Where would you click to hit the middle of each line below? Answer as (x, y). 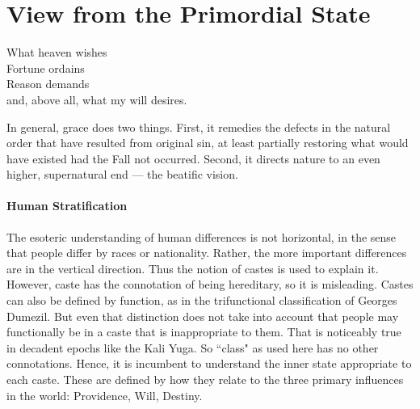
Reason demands (48, 84)
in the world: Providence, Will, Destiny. (105, 395)
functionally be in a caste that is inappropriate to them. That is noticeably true (204, 332)
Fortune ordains (46, 67)
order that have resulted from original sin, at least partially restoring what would (208, 143)
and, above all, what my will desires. (97, 99)
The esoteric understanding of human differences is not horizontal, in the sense (202, 236)
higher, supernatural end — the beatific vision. (122, 174)
